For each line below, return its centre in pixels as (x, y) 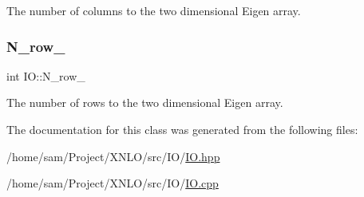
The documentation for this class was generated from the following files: (182, 129)
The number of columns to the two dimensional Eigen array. (154, 10)
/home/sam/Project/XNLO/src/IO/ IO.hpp (113, 156)
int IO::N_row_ (46, 75)
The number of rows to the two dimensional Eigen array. (145, 102)
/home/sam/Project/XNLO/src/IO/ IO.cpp (113, 183)
